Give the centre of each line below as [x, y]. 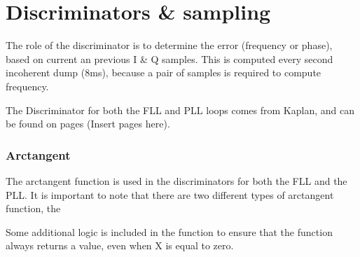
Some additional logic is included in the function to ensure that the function [169, 231]
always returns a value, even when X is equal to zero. [120, 245]
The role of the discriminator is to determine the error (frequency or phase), [169, 45]
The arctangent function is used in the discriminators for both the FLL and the [176, 180]
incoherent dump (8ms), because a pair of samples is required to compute [164, 72]
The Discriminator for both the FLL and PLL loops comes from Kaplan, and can [180, 110]
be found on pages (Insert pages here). [88, 124]
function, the [33, 208]
